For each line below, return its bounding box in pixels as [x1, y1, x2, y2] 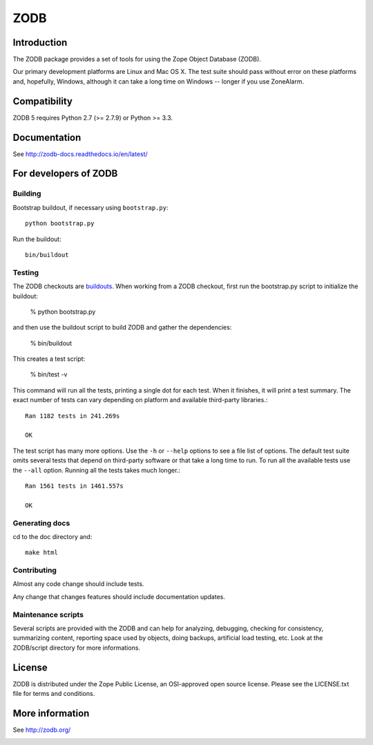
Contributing [12, 565, 57, 575]
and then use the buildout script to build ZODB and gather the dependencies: [12, 323, 232, 332]
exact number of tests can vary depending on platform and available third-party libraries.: [12, 396, 268, 404]
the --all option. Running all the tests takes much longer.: [12, 466, 181, 474]
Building [12, 189, 41, 198]
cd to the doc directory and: [12, 532, 93, 540]
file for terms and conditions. [12, 690, 95, 698]
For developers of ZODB [12, 168, 118, 180]
